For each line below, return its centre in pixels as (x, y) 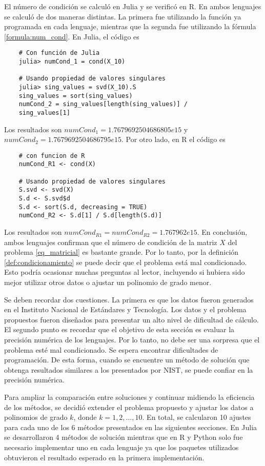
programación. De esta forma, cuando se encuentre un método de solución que (127, 360)
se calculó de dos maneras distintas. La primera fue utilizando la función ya (123, 16)
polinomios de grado (36, 417)
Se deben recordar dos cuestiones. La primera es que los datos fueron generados (129, 299)
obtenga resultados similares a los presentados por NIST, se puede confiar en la (129, 369)
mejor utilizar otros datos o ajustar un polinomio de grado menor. (108, 282)
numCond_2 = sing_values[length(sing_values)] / (103, 104)
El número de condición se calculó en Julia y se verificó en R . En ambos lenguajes (133, 6)
